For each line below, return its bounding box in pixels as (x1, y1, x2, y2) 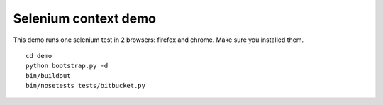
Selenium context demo (13, 11, 156, 26)
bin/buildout (26, 72, 71, 79)
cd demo (26, 52, 52, 60)
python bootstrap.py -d (26, 62, 109, 70)
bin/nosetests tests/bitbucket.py (26, 82, 145, 90)
